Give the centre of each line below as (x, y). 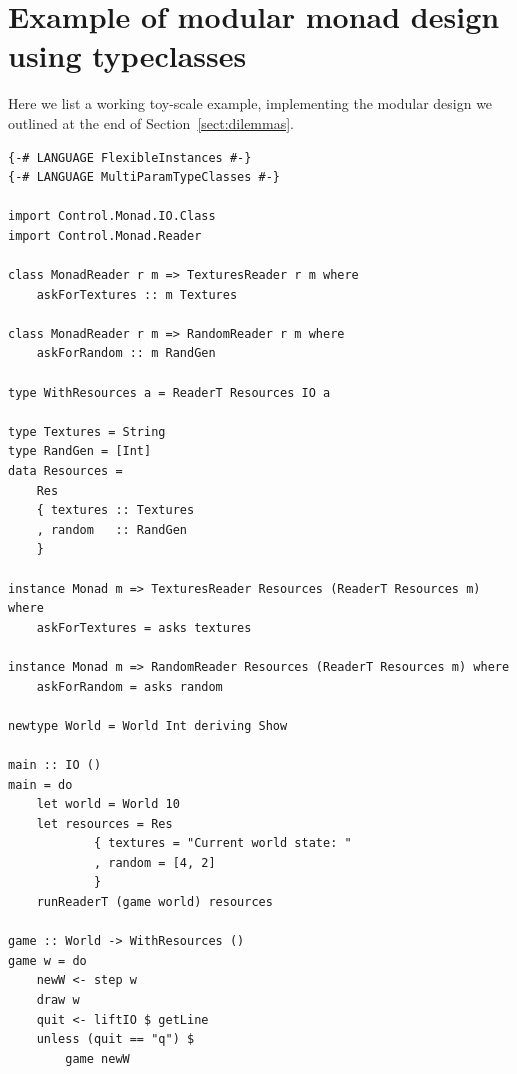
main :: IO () (55, 764)
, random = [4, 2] (154, 862)
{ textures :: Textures (115, 510)
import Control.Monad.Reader (105, 235)
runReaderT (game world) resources (154, 902)
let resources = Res (104, 823)
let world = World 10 (108, 804)
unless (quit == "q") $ (115, 1039)
